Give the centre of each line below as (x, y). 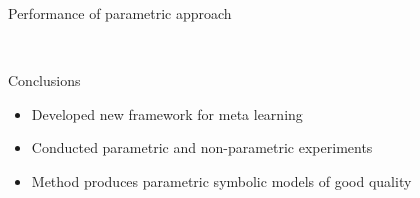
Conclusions (44, 80)
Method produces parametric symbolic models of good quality (221, 180)
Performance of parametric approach (120, 13)
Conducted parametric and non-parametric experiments (202, 147)
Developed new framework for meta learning (167, 113)
